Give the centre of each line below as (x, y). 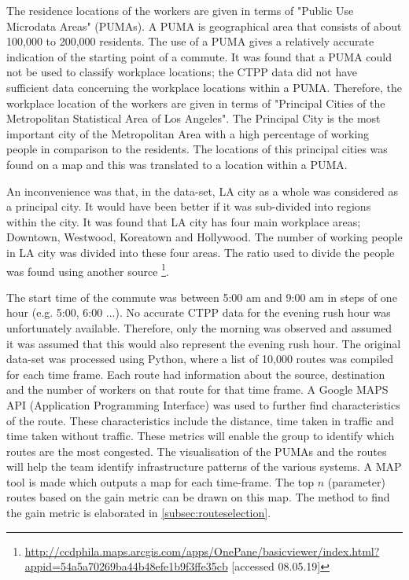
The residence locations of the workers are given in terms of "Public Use (180, 10)
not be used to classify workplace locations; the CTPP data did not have (182, 72)
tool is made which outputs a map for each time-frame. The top (160, 481)
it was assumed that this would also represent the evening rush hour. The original (204, 343)
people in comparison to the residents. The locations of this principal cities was (197, 149)
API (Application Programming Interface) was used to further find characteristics (203, 404)
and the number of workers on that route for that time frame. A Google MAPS (197, 389)
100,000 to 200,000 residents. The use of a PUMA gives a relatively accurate (190, 41)
